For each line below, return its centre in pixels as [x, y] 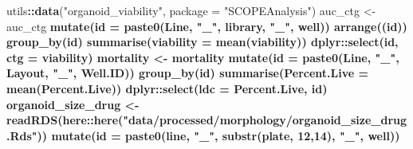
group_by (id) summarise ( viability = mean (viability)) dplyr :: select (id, [203, 42]
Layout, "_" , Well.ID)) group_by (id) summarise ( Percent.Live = [188, 73]
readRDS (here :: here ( [65, 120]
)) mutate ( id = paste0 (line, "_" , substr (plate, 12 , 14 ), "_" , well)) [218, 135]
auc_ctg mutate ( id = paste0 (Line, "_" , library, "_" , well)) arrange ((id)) [207, 26]
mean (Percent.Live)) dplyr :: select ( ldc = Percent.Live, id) [167, 88]
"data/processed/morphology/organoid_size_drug [265, 120]
